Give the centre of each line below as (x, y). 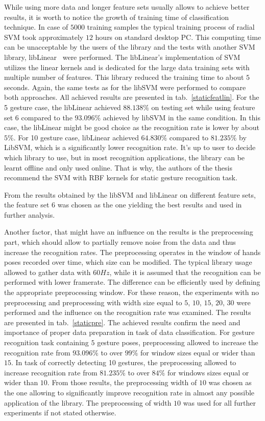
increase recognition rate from (51, 372)
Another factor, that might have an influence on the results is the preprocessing (129, 232)
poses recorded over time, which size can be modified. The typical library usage (128, 262)
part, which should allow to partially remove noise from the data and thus (120, 242)
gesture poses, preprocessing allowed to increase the (178, 342)
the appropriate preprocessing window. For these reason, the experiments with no (132, 292)
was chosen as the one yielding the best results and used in (150, 205)
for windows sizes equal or (208, 372)
